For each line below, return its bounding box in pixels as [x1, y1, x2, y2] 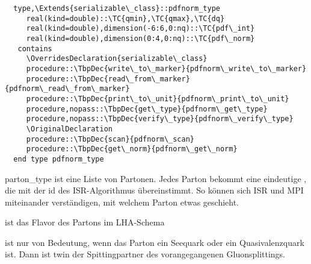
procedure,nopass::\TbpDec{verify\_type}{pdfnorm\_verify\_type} [26, 115, 294, 124]
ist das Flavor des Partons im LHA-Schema [5, 216, 165, 228]
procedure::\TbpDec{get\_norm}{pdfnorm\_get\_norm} [26, 145, 238, 154]
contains [17, 44, 52, 53]
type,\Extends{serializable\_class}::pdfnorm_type [13, 4, 220, 13]
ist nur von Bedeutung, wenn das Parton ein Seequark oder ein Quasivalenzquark [5, 236, 304, 248]
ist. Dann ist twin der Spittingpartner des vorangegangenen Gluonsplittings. [5, 248, 286, 260]
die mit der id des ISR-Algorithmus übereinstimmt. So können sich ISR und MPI [5, 184, 304, 196]
